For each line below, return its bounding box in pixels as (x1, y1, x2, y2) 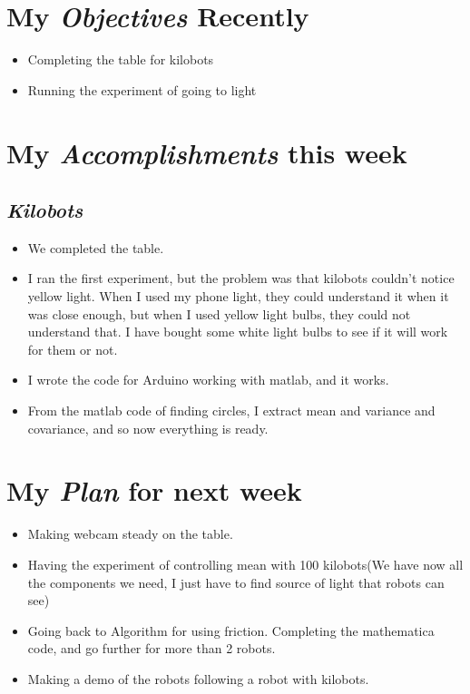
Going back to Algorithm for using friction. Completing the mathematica (27, 621, 435, 640)
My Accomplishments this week (6, 133, 407, 171)
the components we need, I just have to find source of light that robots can (27, 572, 445, 591)
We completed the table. (27, 238, 164, 257)
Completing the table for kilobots (27, 50, 214, 69)
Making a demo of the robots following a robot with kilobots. (27, 669, 369, 688)
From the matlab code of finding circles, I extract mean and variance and (27, 401, 436, 420)
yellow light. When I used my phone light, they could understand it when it (27, 287, 449, 306)
